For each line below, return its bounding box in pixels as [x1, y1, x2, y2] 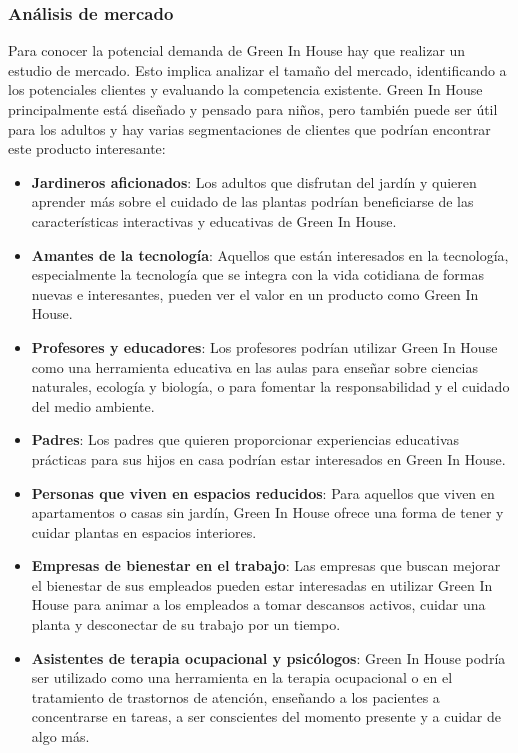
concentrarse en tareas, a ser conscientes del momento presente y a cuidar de [31, 706, 502, 727]
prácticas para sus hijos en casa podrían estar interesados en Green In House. [31, 448, 506, 469]
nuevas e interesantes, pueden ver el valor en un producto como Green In [31, 283, 479, 304]
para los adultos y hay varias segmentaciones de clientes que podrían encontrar [8, 118, 491, 139]
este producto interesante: [8, 138, 166, 159]
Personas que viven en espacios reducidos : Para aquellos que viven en [31, 482, 495, 503]
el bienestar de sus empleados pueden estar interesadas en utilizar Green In [31, 574, 493, 595]
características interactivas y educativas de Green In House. [31, 210, 397, 231]
